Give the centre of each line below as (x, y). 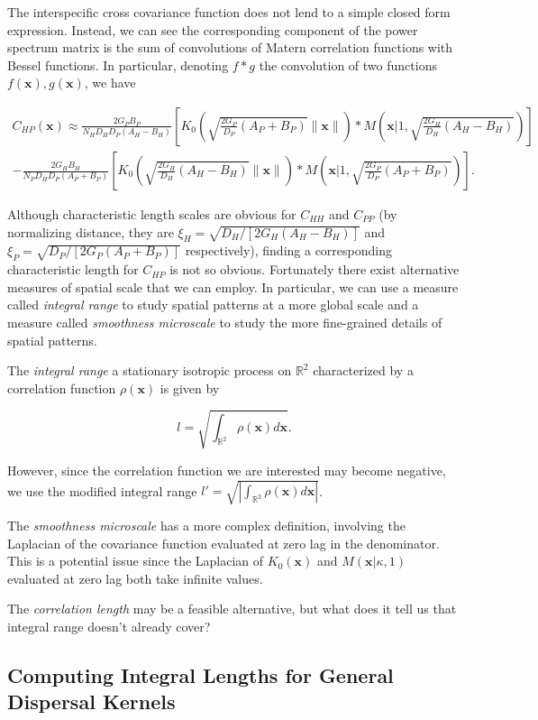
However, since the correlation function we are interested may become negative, (227, 470)
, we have (110, 83)
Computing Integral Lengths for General (201, 675)
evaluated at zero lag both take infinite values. (135, 578)
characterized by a (363, 370)
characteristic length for (73, 269)
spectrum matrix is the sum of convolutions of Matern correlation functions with (230, 47)
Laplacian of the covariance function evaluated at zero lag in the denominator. (223, 543)
